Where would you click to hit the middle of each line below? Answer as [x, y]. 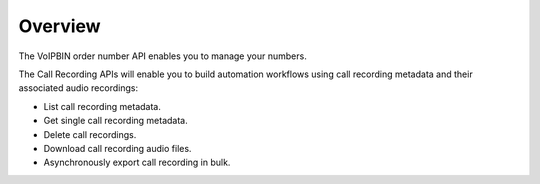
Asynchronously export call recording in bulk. [137, 162]
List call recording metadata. [102, 106]
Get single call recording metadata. [116, 121]
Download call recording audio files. [117, 148]
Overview [59, 26]
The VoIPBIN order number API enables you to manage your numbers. [162, 56]
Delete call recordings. [90, 134]
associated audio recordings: [78, 88]
